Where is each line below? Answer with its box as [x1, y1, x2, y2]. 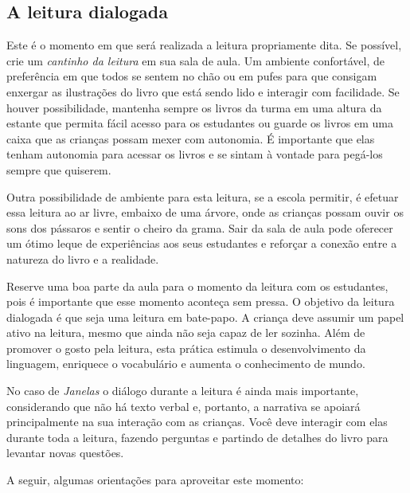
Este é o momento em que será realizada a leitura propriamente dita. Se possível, [6, 37, 402, 53]
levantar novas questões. [6, 444, 124, 461]
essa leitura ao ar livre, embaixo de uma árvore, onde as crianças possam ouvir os [6, 204, 404, 221]
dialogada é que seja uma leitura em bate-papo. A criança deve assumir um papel [6, 308, 404, 325]
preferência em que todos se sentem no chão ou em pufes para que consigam [6, 68, 377, 84]
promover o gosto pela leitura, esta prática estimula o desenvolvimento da [6, 339, 366, 356]
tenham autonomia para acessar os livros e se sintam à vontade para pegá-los [6, 146, 383, 162]
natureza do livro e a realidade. [6, 250, 159, 267]
